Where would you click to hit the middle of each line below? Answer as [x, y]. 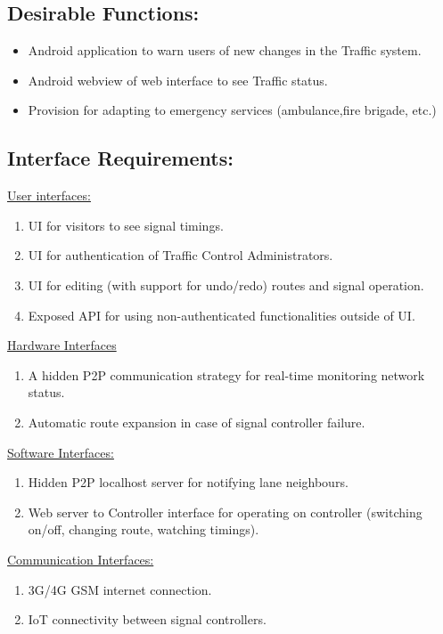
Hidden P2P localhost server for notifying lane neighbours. [188, 482]
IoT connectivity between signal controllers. [147, 619]
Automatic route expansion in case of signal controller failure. [197, 422]
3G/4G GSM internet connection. [120, 589]
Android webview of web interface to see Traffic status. [178, 80]
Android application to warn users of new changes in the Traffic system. [225, 50]
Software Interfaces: [61, 452]
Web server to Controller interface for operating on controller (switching [225, 512]
